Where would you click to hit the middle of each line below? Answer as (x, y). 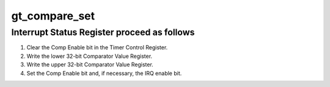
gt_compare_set (53, 16)
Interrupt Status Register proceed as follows (103, 32)
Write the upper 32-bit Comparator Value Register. (90, 64)
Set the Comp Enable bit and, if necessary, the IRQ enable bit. (104, 73)
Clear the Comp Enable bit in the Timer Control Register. (97, 47)
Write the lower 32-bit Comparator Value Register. (90, 56)
